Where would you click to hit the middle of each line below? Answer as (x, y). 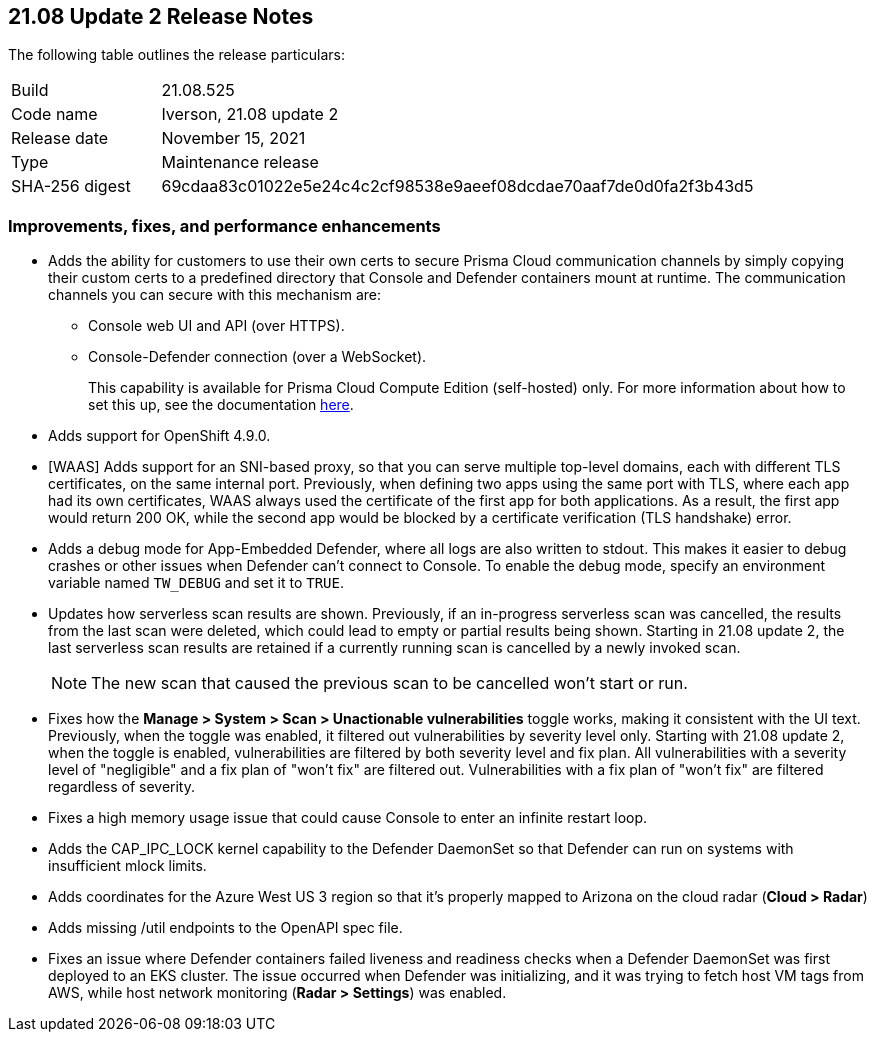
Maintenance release (240, 162)
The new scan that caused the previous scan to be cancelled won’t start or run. (389, 683)
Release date (60, 138)
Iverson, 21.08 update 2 (250, 114)
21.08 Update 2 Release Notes (161, 16)
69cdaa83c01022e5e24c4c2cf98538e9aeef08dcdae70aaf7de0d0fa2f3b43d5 (457, 186)
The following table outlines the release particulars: (176, 55)
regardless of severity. (122, 787)
